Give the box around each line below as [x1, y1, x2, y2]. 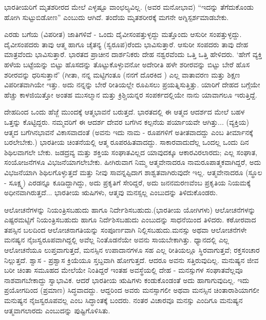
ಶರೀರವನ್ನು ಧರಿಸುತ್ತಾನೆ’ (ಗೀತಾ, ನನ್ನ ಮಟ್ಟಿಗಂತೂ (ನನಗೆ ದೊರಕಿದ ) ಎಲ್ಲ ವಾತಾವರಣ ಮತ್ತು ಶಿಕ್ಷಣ [4, 69, 240, 80]
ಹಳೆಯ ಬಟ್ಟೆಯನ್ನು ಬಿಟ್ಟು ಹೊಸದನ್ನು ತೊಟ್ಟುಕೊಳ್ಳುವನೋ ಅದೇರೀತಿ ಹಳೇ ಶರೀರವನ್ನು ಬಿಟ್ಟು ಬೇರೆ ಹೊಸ [4, 59, 250, 69]
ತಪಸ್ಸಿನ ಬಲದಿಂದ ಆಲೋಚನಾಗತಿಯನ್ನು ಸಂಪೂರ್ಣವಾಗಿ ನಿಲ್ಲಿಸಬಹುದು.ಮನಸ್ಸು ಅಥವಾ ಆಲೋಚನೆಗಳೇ [4, 224, 247, 235]
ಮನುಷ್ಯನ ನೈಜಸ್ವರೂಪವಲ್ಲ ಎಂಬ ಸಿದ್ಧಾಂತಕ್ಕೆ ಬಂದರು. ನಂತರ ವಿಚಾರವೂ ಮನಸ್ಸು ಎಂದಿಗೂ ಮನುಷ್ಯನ [4, 295, 243, 306]
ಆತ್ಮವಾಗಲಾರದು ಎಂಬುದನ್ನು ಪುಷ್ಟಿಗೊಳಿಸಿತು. [4, 305, 110, 315]
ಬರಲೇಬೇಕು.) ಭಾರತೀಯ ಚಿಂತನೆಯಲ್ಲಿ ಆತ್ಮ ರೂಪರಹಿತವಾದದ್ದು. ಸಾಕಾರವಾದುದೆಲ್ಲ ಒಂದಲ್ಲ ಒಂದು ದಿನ [4, 137, 249, 147]
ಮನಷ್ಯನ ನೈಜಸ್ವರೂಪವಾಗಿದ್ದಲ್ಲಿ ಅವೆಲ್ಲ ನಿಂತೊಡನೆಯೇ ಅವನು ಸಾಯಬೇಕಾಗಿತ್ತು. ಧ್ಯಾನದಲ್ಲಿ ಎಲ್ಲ [4, 234, 229, 245]
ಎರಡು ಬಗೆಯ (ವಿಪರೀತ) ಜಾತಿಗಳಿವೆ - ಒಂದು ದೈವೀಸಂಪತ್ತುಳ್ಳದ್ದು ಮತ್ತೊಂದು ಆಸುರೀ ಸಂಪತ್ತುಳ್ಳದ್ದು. [4, 29, 242, 40]
